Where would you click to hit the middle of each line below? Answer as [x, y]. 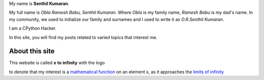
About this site [32, 51]
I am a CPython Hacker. [33, 28]
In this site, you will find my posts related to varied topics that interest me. [83, 37]
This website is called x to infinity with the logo [57, 63]
